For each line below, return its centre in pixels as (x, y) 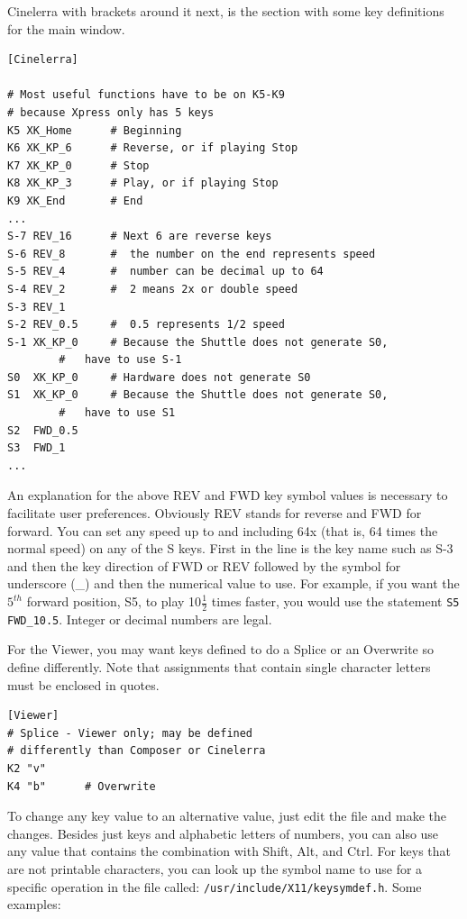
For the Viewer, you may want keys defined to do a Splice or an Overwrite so (221, 649)
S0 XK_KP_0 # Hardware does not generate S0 (159, 377)
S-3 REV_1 (37, 307)
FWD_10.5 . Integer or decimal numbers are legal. (140, 619)
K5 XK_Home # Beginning (95, 130)
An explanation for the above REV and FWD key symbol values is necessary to (228, 495)
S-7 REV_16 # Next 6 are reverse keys (140, 237)
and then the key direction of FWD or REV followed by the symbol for (204, 565)
